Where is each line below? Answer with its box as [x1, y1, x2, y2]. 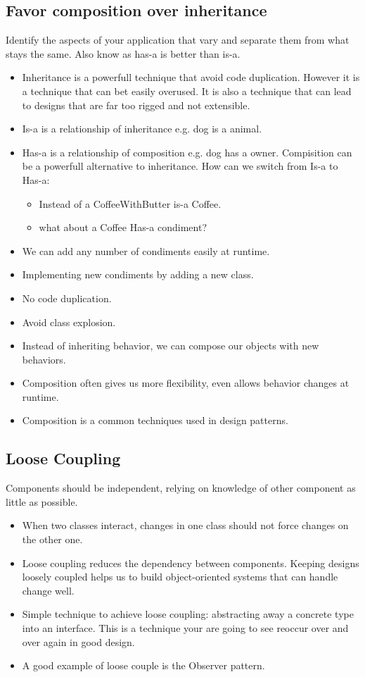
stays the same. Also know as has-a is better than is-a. [6, 46, 241, 61]
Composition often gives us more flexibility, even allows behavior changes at [22, 375, 350, 390]
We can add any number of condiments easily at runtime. [22, 243, 270, 258]
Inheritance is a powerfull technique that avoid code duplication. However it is [22, 70, 360, 85]
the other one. [22, 532, 83, 547]
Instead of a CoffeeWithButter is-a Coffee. [39, 196, 222, 211]
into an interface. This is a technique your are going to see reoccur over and [22, 621, 349, 635]
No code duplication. [22, 290, 112, 305]
